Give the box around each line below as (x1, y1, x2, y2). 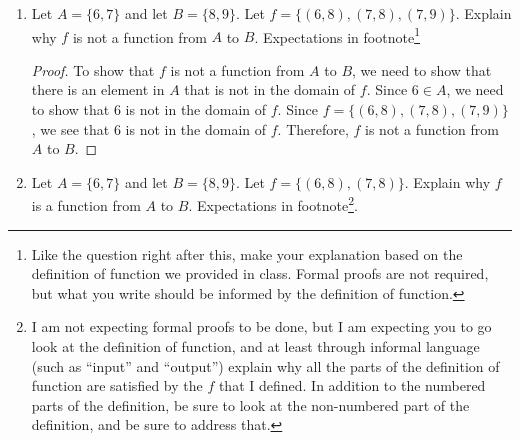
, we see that (31, 118, 110, 139)
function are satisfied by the (31, 375, 203, 396)
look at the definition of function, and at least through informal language (31, 336, 480, 357)
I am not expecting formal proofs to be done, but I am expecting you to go (31, 316, 492, 337)
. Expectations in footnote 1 (254, 23, 420, 47)
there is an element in (31, 79, 165, 100)
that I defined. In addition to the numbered (218, 375, 486, 396)
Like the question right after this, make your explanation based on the (31, 243, 463, 264)
